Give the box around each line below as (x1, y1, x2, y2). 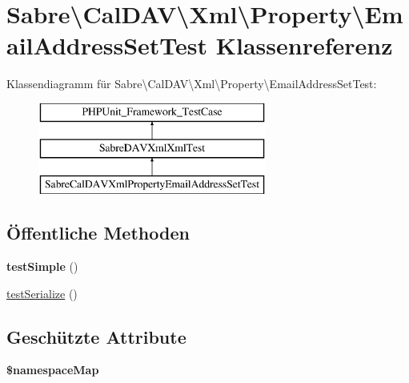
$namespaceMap (6, 361, 99, 378)
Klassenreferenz (215, 29, 393, 62)
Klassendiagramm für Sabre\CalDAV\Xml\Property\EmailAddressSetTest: (6, 75, 377, 92)
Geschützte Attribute (6, 324, 186, 349)
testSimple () (6, 258, 78, 275)
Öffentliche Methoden (6, 220, 190, 245)
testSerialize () (6, 284, 78, 301)
